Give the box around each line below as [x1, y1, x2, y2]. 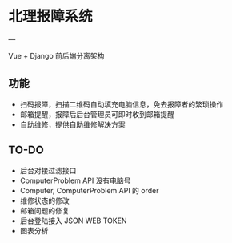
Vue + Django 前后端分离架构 [8, 51, 105, 60]
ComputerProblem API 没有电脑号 [19, 176, 131, 185]
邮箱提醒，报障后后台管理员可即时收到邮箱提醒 [19, 109, 174, 119]
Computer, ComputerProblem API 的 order [19, 185, 159, 195]
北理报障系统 [8, 7, 94, 26]
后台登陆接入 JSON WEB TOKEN [19, 216, 127, 225]
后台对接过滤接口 [19, 165, 77, 175]
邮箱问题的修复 [19, 205, 70, 215]
